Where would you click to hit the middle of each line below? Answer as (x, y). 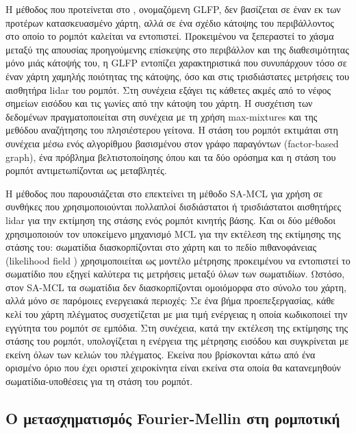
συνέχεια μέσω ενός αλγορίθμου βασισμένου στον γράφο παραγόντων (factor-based (172, 143)
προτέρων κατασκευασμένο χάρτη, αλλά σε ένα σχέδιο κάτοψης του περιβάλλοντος (170, 22)
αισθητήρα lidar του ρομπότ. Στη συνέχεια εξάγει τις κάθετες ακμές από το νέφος (168, 89)
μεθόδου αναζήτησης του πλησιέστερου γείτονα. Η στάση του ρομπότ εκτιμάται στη (172, 130)
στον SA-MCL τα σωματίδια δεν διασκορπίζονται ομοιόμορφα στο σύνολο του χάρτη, (176, 287)
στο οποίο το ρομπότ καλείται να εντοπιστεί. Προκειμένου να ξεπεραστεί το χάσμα (170, 36)
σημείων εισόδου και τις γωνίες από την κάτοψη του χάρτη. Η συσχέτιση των (159, 103)
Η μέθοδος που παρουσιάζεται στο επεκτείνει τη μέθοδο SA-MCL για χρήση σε (164, 193)
